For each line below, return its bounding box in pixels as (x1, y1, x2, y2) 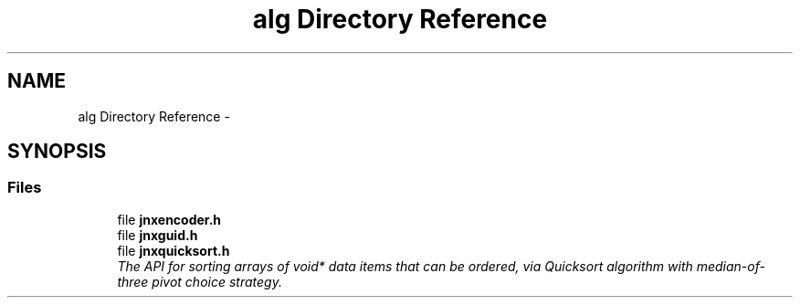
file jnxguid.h (117, 226, 198, 243)
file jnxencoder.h (117, 211, 222, 227)
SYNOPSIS (7, 140, 107, 163)
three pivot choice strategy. (117, 273, 282, 289)
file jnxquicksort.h (117, 242, 230, 258)
